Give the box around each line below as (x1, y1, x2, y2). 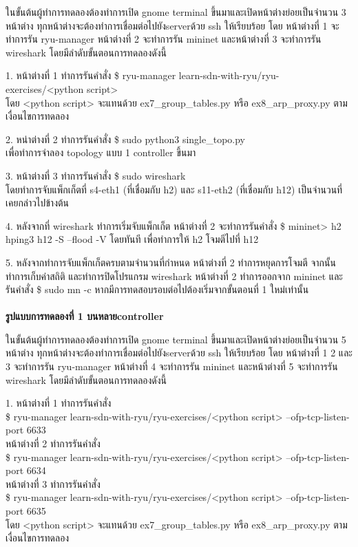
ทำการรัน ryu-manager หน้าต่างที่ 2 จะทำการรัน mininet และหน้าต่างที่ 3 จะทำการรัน (6, 32, 322, 46)
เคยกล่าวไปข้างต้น (6, 195, 69, 210)
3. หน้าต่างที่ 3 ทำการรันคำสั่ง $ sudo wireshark (6, 168, 186, 182)
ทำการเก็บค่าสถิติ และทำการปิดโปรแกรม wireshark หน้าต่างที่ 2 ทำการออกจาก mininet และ (6, 268, 343, 283)
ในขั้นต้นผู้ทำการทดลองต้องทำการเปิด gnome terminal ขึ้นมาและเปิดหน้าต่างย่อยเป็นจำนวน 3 (6, 5, 346, 19)
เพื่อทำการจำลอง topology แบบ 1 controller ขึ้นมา (6, 145, 196, 160)
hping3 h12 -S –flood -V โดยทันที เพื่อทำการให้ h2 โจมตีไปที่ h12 (6, 232, 259, 246)
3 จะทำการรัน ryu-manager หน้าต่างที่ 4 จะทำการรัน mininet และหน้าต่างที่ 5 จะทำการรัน (6, 359, 338, 374)
